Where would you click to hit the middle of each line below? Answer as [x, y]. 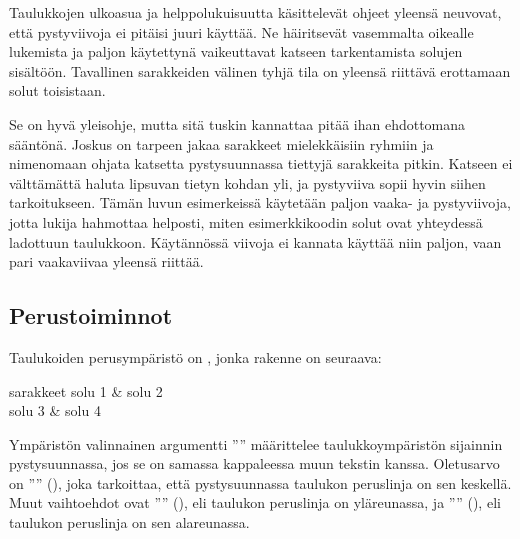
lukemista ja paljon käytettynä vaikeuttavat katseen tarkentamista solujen [236, 51]
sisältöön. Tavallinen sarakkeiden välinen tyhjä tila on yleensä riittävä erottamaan [260, 70]
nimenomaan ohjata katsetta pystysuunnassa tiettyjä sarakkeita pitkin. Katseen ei [261, 163]
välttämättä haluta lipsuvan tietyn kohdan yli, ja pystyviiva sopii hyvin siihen [247, 182]
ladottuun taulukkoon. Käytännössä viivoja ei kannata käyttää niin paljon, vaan [255, 241]
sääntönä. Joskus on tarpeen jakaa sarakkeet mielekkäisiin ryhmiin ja [221, 143]
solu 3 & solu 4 [55, 410]
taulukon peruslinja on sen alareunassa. [129, 522]
